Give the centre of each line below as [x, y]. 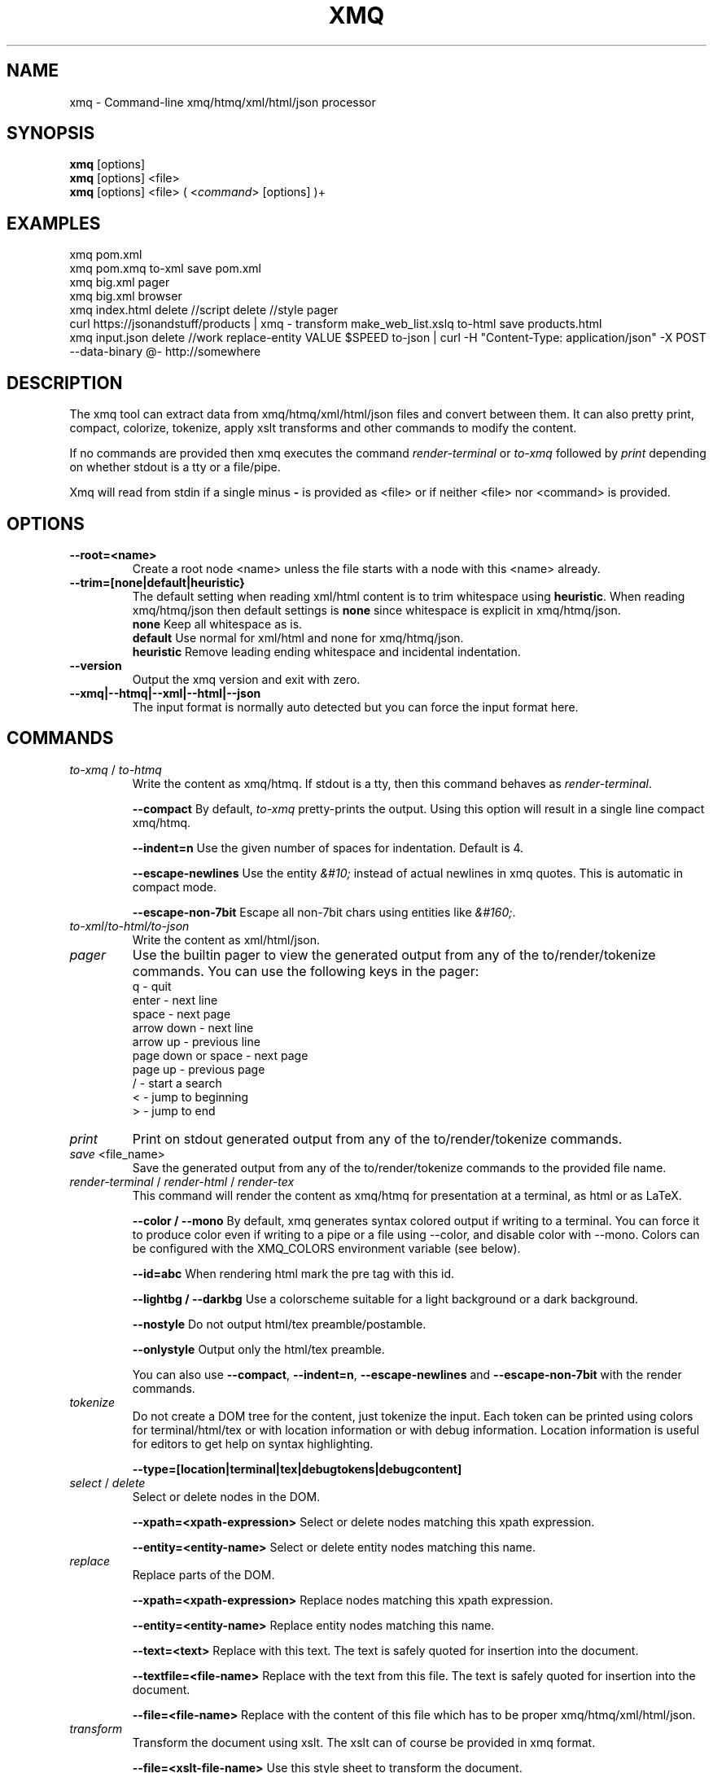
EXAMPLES [54, 223]
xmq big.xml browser [126, 296]
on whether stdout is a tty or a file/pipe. [175, 467]
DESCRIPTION [65, 383]
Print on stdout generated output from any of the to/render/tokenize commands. [377, 1138]
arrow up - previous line [196, 1041]
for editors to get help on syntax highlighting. [253, 1443]
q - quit [152, 986]
